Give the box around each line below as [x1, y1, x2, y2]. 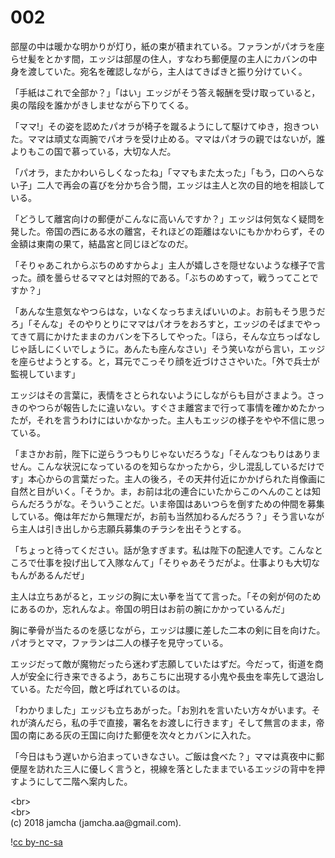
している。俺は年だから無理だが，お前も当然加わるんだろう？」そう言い [10, 510, 307, 522]
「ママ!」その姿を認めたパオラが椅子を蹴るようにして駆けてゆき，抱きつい [10, 120, 320, 132]
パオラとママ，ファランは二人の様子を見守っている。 [10, 636, 229, 648]
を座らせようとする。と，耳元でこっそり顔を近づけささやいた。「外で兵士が [10, 355, 320, 367]
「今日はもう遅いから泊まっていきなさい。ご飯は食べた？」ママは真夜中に [10, 750, 317, 762]
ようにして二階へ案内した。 [18, 775, 133, 787]
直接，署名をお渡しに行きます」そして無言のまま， [106, 716, 317, 728]
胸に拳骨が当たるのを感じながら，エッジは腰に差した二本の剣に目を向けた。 [10, 624, 326, 636]
